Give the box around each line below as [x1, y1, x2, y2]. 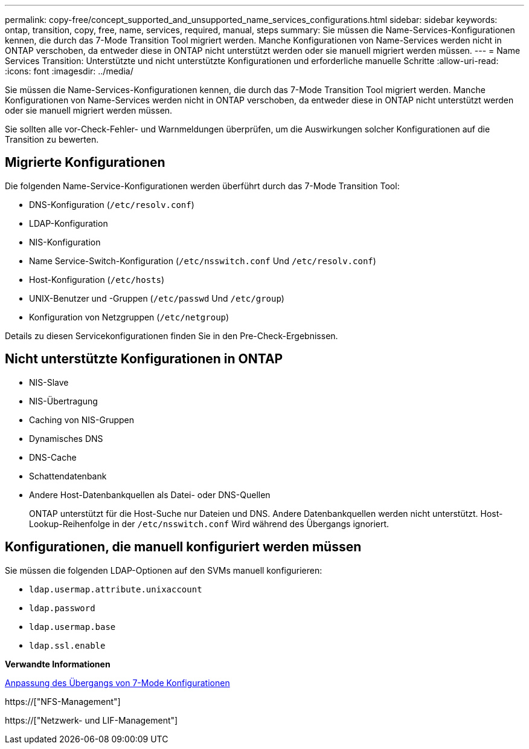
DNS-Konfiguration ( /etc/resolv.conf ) [29, 199, 194, 210]
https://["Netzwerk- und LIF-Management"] [5, 715, 178, 725]
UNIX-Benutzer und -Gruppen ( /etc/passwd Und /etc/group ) [29, 293, 284, 303]
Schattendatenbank [29, 470, 107, 481]
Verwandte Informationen [5, 658, 111, 669]
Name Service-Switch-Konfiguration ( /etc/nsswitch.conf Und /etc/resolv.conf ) [29, 255, 376, 266]
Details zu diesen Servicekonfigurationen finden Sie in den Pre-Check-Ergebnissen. [5, 330, 338, 341]
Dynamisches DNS [29, 433, 103, 444]
